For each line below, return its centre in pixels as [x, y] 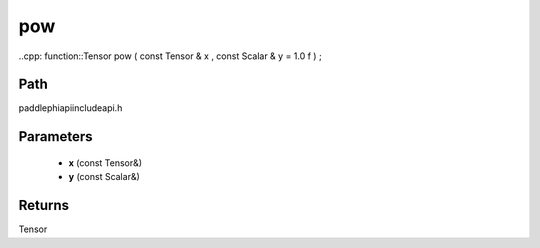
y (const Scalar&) [104, 177]
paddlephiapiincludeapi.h [70, 108]
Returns [44, 205]
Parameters [55, 136]
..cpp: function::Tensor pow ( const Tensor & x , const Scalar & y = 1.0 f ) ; [170, 56]
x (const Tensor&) [105, 162]
